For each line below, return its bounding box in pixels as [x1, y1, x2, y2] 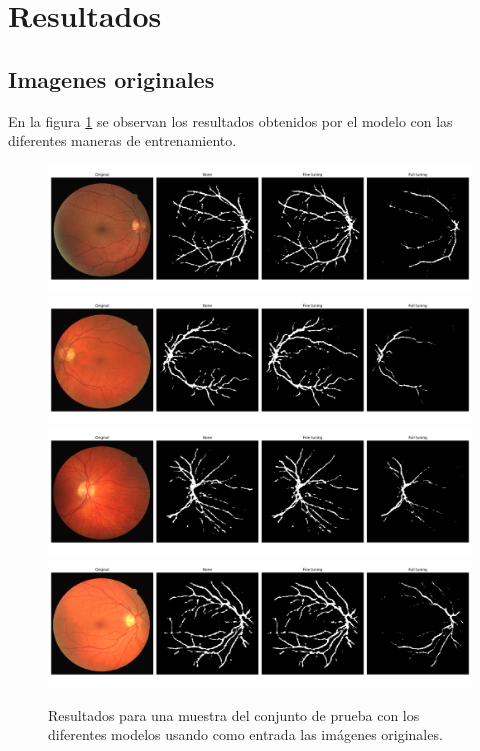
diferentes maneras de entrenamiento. [8, 130, 237, 151]
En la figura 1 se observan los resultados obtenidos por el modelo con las [8, 110, 453, 131]
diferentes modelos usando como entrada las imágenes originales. [48, 724, 443, 745]
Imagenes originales [8, 63, 215, 94]
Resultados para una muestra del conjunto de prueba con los [48, 704, 420, 725]
